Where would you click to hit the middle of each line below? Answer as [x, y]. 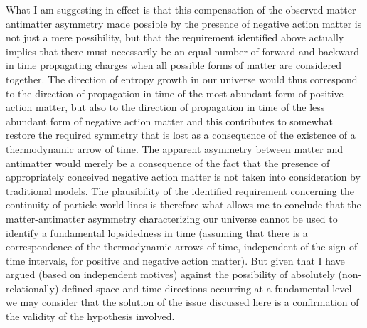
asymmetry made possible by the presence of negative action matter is [208, 23]
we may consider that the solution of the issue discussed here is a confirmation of [182, 302]
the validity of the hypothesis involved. [90, 316]
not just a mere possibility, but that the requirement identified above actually [175, 37]
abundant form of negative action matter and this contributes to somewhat [170, 121]
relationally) [32, 288]
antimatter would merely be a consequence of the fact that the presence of [168, 163]
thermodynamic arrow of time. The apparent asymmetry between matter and [174, 148]
